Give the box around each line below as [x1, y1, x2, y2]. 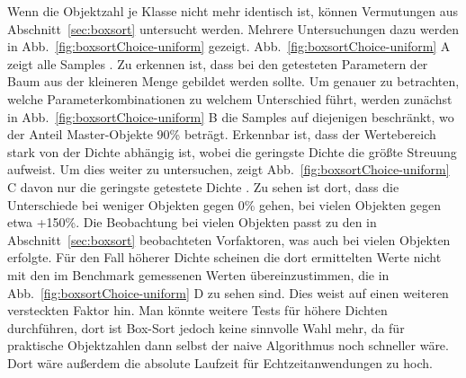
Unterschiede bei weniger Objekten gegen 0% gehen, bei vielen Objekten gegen [7, 195, 441, 214]
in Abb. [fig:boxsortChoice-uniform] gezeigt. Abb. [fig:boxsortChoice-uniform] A [7, 37, 451, 56]
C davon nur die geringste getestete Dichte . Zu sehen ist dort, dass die [7, 177, 399, 196]
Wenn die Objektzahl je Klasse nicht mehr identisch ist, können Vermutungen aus [7, 2, 458, 20]
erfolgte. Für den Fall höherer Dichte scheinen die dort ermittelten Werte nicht [7, 248, 442, 267]
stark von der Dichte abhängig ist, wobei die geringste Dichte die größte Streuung [7, 142, 457, 161]
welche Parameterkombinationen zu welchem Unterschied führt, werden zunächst [7, 89, 453, 108]
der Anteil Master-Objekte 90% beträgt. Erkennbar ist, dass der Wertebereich [7, 125, 436, 144]
